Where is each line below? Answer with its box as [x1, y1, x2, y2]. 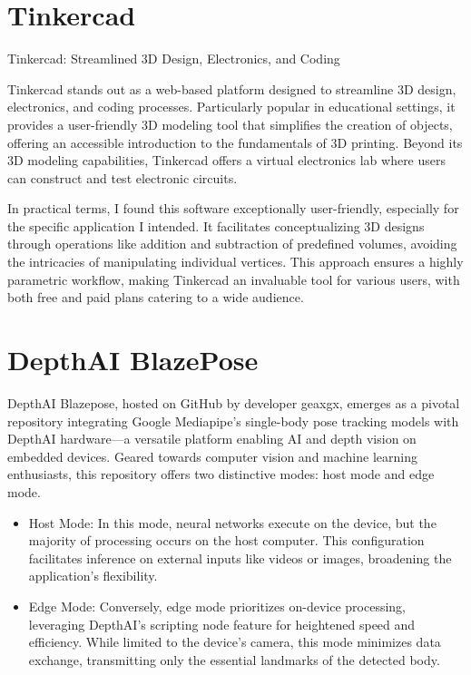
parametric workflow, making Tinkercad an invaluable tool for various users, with [7, 269, 460, 289]
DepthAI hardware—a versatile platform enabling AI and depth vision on [7, 429, 417, 448]
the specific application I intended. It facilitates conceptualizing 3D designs [7, 216, 425, 235]
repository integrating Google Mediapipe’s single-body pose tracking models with [7, 411, 459, 430]
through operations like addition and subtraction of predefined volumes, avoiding [7, 234, 457, 253]
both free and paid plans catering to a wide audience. [7, 288, 304, 307]
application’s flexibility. [28, 566, 158, 585]
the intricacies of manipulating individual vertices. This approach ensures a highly [7, 252, 464, 271]
